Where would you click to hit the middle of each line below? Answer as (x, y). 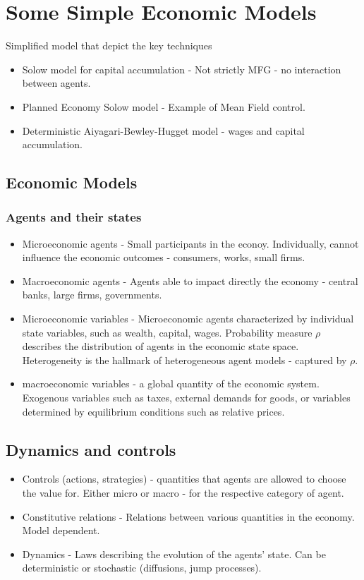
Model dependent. (61, 530)
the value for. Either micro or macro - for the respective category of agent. (183, 493)
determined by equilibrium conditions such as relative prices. (153, 411)
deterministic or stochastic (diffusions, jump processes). (142, 568)
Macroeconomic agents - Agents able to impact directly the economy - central (190, 280)
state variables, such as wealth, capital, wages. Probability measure (167, 332)
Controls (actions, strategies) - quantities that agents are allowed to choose (184, 479)
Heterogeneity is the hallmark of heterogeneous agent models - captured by (184, 360)
